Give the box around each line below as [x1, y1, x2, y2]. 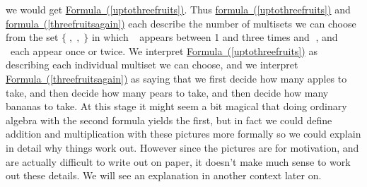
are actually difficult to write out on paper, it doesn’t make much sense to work [6, 154, 351, 169]
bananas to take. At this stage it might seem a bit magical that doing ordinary [6, 99, 347, 114]
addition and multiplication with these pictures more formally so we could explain [6, 126, 361, 141]
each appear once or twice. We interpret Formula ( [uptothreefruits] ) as [10, 43, 318, 58]
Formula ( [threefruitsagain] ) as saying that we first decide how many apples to [6, 71, 347, 85]
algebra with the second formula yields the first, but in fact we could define [6, 112, 332, 127]
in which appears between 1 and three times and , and [91, 30, 338, 44]
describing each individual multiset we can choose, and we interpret [6, 57, 298, 72]
